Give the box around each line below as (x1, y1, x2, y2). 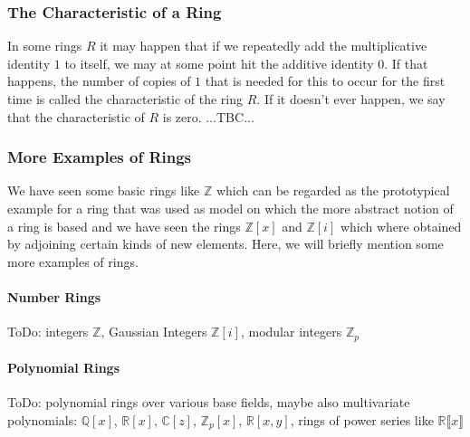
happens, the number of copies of (7, 71, 191, 90)
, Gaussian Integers (101, 322, 207, 341)
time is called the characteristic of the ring (7, 90, 244, 108)
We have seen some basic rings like (7, 181, 200, 200)
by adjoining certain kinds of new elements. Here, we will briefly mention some (7, 234, 444, 253)
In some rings (7, 36, 82, 55)
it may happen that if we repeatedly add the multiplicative (100, 36, 427, 55)
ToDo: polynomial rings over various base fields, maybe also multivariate (7, 393, 410, 412)
